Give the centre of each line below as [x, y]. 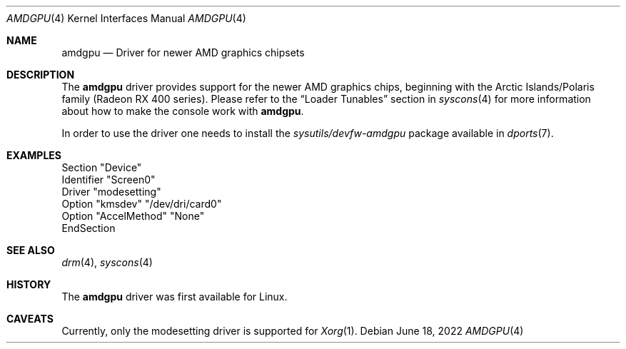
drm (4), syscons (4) [107, 262]
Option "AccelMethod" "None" [133, 216]
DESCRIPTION [41, 75]
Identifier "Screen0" [108, 179]
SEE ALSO [31, 250]
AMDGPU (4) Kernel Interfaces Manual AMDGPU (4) [126, 18]
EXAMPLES [34, 155]
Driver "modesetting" [111, 192]
